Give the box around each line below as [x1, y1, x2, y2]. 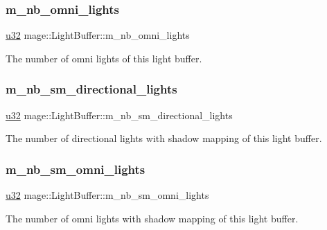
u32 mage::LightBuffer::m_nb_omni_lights [6, 28, 190, 42]
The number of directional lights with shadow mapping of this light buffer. [6, 131, 322, 145]
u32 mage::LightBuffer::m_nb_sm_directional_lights [6, 107, 233, 122]
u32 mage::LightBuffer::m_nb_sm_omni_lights [6, 188, 209, 202]
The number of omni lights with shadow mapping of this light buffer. [6, 211, 299, 225]
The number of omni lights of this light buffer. [6, 51, 202, 65]
